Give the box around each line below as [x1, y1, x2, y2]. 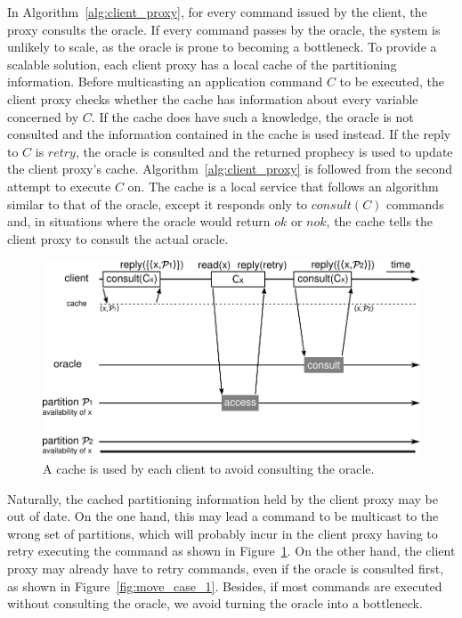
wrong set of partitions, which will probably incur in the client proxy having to [7, 524, 438, 542]
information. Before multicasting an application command [7, 72, 323, 91]
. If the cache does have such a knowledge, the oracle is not [91, 107, 414, 126]
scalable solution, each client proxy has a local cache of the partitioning [7, 54, 397, 73]
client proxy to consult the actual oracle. [7, 229, 229, 248]
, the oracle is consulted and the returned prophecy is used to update [75, 142, 453, 160]
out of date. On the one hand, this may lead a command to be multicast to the [7, 507, 439, 525]
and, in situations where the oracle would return [7, 212, 271, 231]
